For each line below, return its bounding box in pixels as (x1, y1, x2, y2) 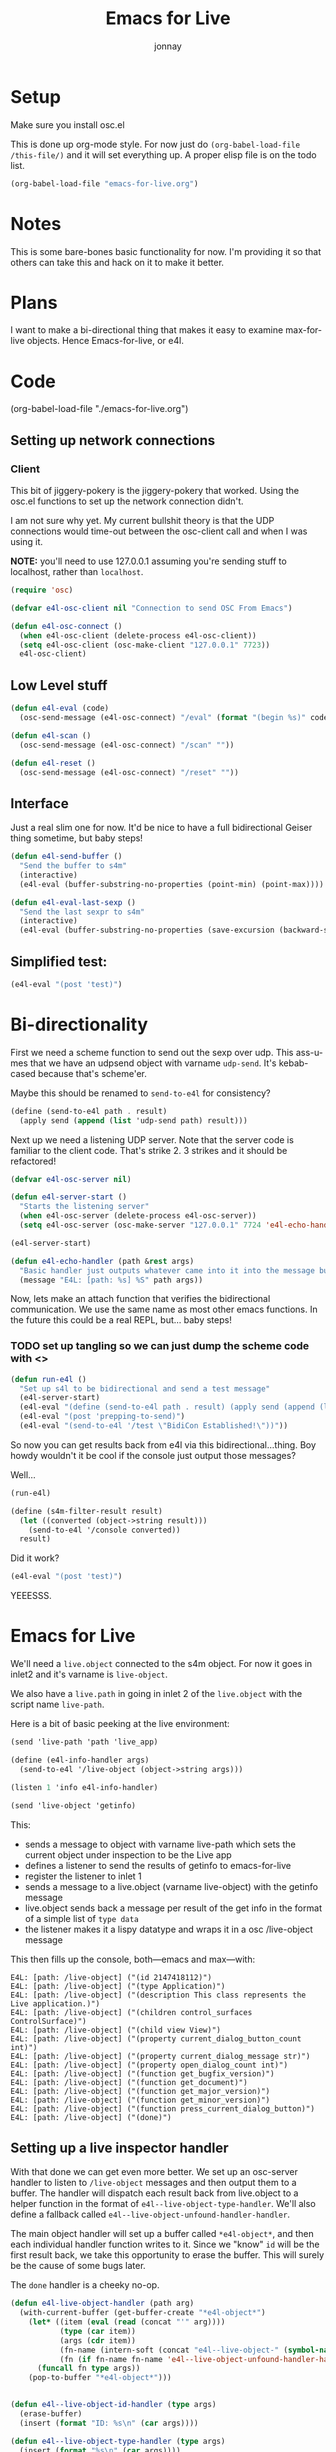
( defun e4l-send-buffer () (10, 852, 123, 862)
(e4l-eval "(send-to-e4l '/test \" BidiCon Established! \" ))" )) (19, 1421, 288, 1431)
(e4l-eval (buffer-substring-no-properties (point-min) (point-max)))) (19, 879, 325, 889)
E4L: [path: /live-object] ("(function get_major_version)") (10, 2086, 271, 2096)
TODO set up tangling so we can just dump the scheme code (10, 1339, 310, 1353)
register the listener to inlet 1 (24, 1870, 142, 1882)
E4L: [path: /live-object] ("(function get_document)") (10, 2077, 248, 2087)
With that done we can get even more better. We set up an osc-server (10, 2166, 298, 2178)
